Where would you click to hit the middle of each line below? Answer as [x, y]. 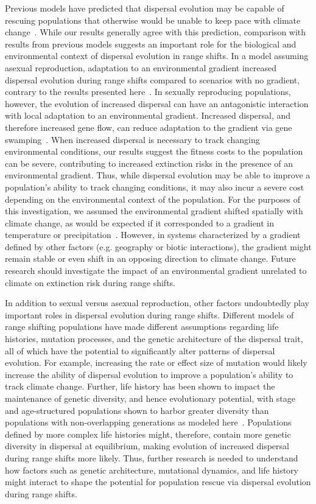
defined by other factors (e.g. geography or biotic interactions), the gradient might [158, 246]
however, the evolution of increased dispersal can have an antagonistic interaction [157, 103]
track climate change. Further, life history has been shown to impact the [140, 386]
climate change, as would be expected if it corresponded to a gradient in [140, 222]
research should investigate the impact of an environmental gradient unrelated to [156, 271]
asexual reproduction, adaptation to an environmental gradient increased [141, 67]
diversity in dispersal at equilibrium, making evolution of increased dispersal [147, 446]
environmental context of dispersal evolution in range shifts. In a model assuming [157, 56]
